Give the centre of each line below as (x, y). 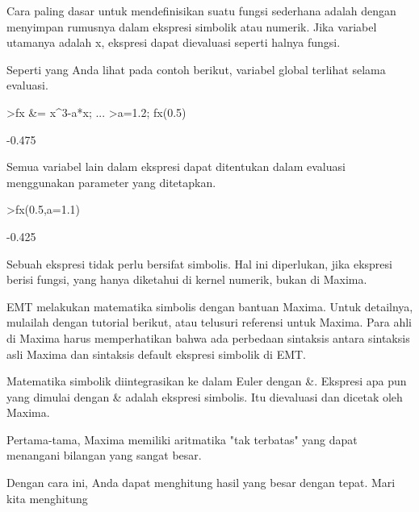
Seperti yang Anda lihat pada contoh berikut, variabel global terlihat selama (196, 69)
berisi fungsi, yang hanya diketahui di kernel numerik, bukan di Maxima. (187, 279)
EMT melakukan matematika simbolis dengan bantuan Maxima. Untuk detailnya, (210, 306)
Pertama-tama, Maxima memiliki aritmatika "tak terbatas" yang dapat (182, 439)
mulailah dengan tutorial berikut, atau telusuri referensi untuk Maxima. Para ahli (209, 322)
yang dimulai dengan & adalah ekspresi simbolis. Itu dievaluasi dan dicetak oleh (205, 396)
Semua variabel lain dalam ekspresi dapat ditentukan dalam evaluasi (176, 167)
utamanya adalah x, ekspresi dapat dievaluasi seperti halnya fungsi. (174, 42)
